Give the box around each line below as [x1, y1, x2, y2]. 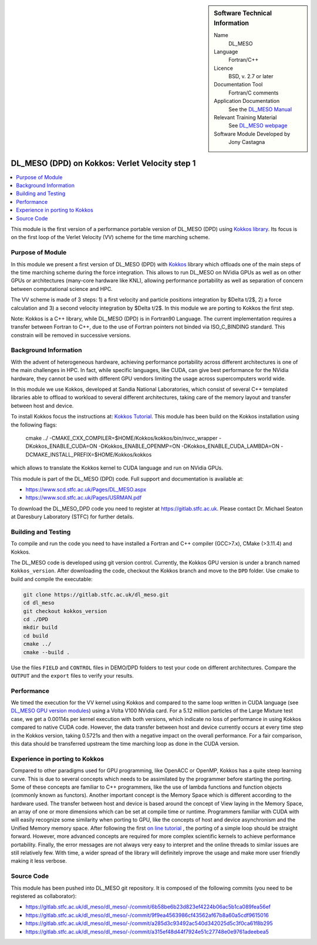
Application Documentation [214, 98, 280, 105]
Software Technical [214, 9, 272, 17]
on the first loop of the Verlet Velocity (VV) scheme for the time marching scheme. [11, 234, 210, 241]
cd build [23, 632, 49, 639]
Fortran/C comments [228, 89, 279, 96]
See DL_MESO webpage [228, 122, 288, 129]
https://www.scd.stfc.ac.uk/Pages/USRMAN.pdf [25, 494, 142, 501]
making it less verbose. [11, 857, 67, 864]
